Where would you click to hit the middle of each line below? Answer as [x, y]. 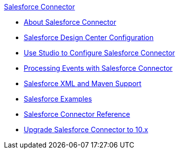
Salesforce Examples [58, 99]
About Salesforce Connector [70, 22]
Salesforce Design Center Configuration [89, 37]
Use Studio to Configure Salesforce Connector [99, 53]
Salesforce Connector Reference [77, 114]
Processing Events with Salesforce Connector [98, 68]
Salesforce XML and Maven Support [83, 83]
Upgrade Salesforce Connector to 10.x [86, 129]
